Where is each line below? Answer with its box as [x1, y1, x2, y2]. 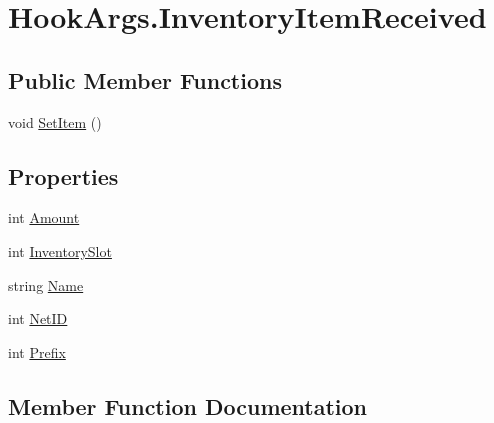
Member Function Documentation [8, 390, 368, 421]
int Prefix [8, 341, 66, 362]
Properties [8, 160, 119, 191]
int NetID [8, 308, 68, 329]
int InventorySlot [8, 240, 112, 261]
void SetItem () [8, 111, 102, 132]
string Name [8, 274, 84, 295]
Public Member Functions [8, 64, 282, 95]
